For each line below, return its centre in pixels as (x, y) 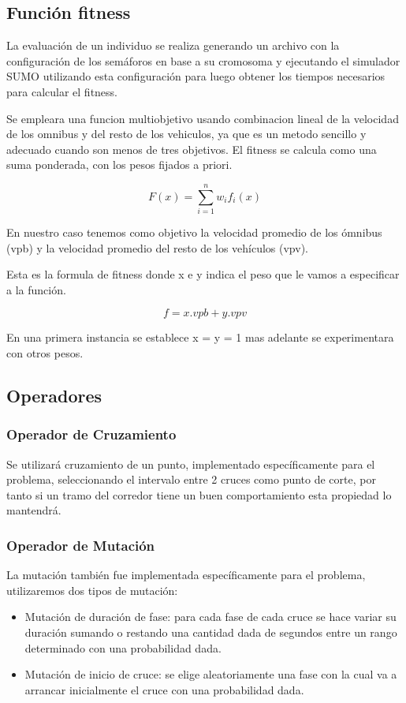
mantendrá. (34, 510)
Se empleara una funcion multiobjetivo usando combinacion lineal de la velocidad (203, 118)
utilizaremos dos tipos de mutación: (92, 590)
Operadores (54, 396)
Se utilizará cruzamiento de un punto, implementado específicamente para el (191, 464)
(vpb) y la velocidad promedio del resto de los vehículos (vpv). (157, 247)
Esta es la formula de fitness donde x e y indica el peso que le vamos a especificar (203, 274)
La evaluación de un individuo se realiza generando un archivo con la (173, 45)
